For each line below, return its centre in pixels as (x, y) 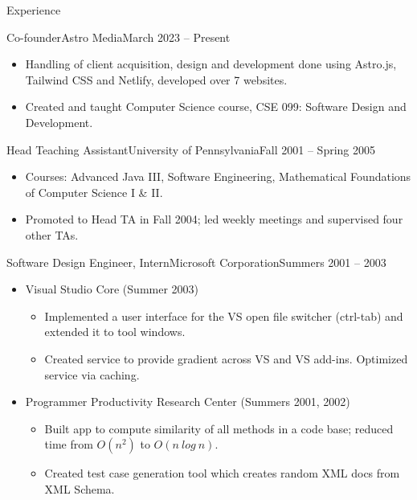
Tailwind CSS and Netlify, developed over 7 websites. (156, 79)
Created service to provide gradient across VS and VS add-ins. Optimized (226, 358)
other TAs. (52, 234)
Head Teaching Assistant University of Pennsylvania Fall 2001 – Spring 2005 (191, 149)
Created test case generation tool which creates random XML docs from (222, 473)
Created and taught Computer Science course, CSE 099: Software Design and (216, 107)
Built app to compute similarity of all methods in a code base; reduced (219, 428)
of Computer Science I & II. (94, 192)
